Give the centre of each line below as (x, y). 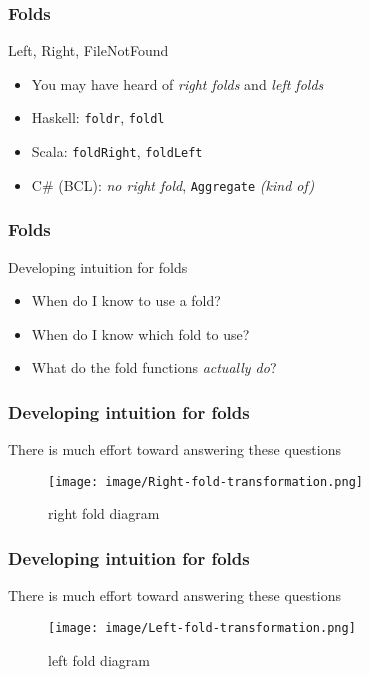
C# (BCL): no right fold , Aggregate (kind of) (173, 184)
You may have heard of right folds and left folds (177, 83)
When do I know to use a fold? (126, 300)
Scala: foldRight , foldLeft (117, 151)
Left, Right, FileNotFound (88, 50)
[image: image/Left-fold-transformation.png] (202, 627)
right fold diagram (104, 513)
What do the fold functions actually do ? (154, 367)
